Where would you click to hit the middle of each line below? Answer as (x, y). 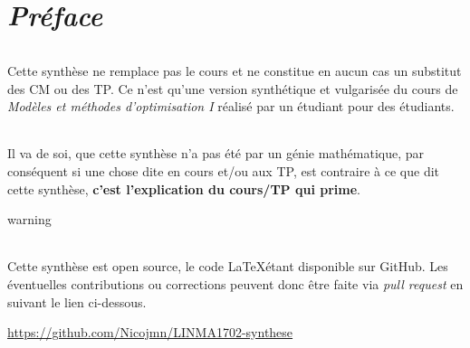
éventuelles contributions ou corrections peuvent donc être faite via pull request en (235, 283)
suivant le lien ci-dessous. (77, 301)
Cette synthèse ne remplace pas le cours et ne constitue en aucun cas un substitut (235, 70)
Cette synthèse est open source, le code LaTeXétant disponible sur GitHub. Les (228, 266)
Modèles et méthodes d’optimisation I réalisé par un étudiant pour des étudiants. (231, 106)
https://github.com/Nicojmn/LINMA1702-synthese (150, 332)
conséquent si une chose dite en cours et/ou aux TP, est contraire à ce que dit (224, 170)
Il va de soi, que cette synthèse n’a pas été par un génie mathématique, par (216, 153)
